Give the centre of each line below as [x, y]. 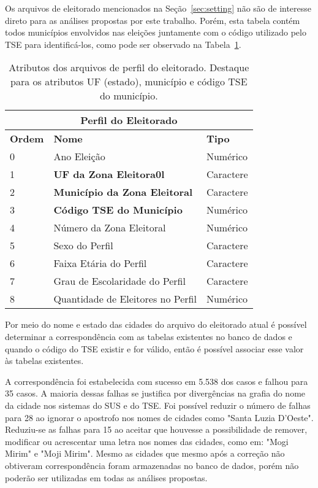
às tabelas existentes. [44, 361]
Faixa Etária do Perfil [100, 263]
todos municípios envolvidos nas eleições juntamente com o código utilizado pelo [156, 32]
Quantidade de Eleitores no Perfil [125, 299]
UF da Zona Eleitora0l [109, 174]
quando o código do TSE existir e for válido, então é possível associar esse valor [154, 348]
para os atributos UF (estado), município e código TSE [129, 82]
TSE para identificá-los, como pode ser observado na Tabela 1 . [123, 44]
